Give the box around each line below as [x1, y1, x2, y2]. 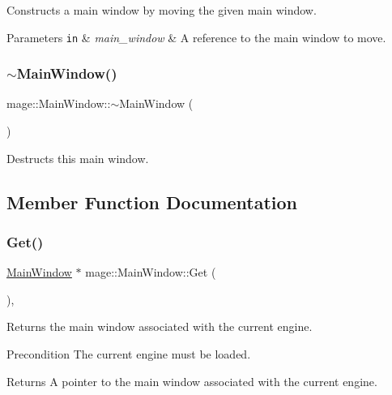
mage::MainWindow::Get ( [85, 264, 216, 281]
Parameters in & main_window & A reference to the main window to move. [6, 28, 386, 45]
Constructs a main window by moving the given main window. [6, 2, 317, 18]
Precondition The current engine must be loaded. [6, 346, 251, 363]
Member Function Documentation [6, 189, 298, 214]
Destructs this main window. [6, 149, 149, 166]
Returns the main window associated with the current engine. [6, 318, 313, 335]
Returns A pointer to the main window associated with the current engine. [6, 372, 377, 389]
